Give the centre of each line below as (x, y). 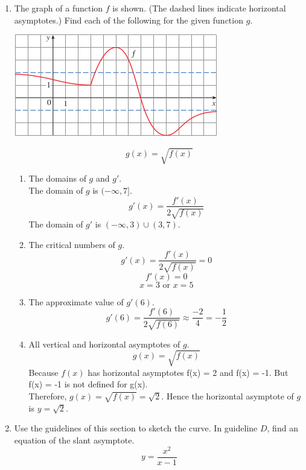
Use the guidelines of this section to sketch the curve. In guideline (136, 428)
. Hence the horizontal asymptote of (228, 395)
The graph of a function (59, 8)
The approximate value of (76, 301)
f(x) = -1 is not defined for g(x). (88, 384)
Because (43, 372)
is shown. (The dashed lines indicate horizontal (199, 8)
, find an (282, 428)
